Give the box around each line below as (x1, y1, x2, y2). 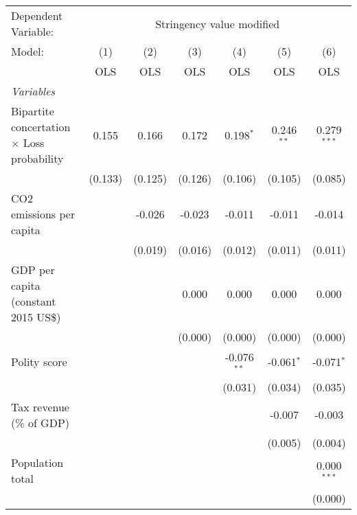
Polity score (11, 354, 67, 370)
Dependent (11, 8, 63, 23)
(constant (11, 293, 56, 309)
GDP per (11, 262, 55, 277)
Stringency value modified (155, 15, 280, 32)
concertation (11, 119, 71, 135)
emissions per (11, 206, 76, 222)
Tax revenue (11, 398, 69, 415)
